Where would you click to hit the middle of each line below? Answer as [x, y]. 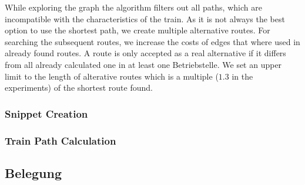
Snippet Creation [46, 113]
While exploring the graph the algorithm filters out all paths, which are [133, 7]
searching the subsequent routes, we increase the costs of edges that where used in [152, 41]
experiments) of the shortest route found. [79, 88]
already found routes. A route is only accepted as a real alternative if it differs [145, 53]
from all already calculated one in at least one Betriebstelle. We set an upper [143, 64]
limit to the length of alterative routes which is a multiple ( [112, 76]
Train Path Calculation [61, 140]
